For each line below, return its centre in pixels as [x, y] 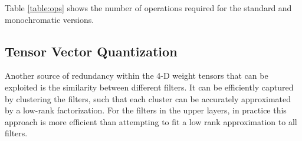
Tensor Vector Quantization [91, 51]
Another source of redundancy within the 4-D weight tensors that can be [137, 75]
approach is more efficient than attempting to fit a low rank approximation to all [151, 121]
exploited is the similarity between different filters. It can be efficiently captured [149, 87]
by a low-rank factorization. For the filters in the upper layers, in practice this [146, 110]
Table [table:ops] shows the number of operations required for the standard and [148, 8]
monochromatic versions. [50, 19]
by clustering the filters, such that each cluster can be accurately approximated [148, 98]
